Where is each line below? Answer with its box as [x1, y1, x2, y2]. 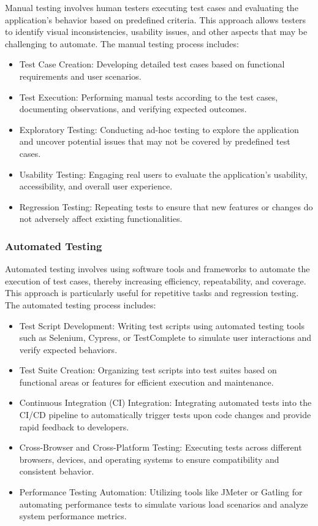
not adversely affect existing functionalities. [19, 212, 183, 225]
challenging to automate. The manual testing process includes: [5, 37, 239, 50]
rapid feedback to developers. [19, 420, 129, 433]
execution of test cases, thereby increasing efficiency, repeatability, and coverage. [5, 274, 306, 287]
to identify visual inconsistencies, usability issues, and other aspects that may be [5, 25, 308, 38]
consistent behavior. [19, 465, 94, 478]
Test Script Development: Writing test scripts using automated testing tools [19, 319, 305, 332]
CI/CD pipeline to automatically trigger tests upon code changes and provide [19, 408, 311, 421]
